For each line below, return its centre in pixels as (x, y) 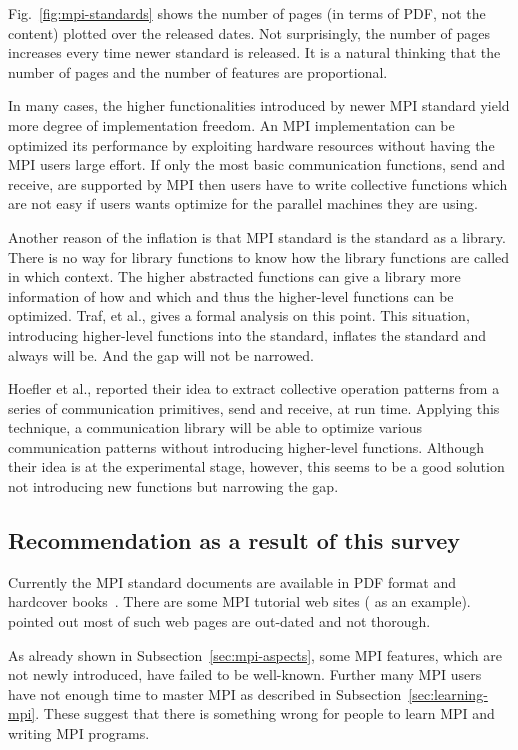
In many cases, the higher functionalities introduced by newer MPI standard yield (259, 105)
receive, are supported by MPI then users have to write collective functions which (258, 183)
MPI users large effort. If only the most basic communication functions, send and (256, 164)
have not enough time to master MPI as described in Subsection (205, 693)
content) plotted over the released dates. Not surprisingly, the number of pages (249, 32)
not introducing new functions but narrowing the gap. (173, 486)
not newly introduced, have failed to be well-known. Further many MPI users (245, 674)
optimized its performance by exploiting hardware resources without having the (251, 144)
